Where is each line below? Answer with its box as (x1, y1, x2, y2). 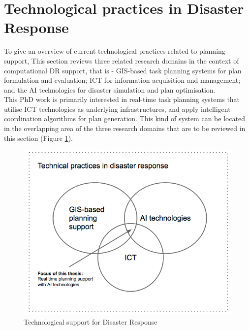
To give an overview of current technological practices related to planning (4, 46, 225, 56)
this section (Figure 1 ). (4, 132, 73, 143)
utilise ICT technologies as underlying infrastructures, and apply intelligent (4, 103, 231, 114)
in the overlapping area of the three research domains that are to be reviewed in (4, 123, 246, 133)
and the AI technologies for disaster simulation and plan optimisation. (4, 84, 216, 95)
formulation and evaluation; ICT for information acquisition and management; (4, 75, 241, 85)
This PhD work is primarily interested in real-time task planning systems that (4, 94, 240, 104)
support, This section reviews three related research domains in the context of (4, 55, 239, 66)
